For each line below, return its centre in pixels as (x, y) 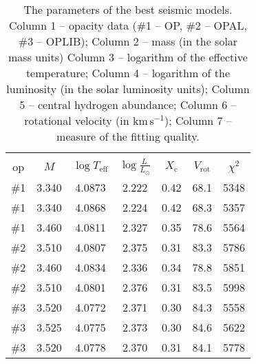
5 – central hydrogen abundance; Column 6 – (128, 104)
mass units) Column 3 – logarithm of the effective (128, 57)
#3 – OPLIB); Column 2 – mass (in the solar (128, 41)
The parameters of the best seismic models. (128, 9)
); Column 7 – (198, 120)
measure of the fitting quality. (128, 136)
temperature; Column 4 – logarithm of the (128, 73)
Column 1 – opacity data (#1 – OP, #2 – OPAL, (128, 25)
